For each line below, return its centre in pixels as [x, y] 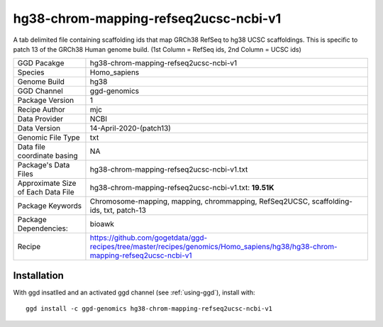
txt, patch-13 [125, 211]
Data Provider [40, 119]
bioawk [102, 224]
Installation [38, 276]
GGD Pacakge [41, 63]
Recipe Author [41, 110]
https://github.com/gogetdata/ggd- [149, 238]
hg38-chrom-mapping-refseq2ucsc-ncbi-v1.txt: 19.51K [182, 188]
